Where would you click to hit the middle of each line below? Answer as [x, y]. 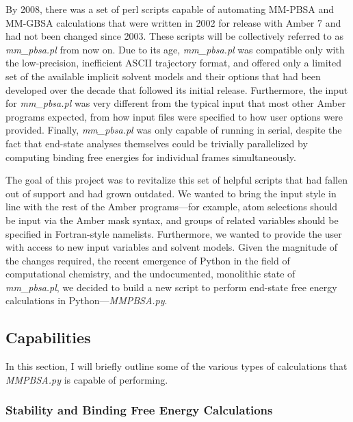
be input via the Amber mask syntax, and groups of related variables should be [172, 220]
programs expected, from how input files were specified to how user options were [174, 116]
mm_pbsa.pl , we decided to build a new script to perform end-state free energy [171, 287]
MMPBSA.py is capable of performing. [87, 379]
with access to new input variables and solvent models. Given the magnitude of [172, 247]
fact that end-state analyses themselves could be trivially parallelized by [157, 143]
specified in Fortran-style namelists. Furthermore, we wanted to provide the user [174, 233]
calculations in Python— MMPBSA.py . [87, 300]
